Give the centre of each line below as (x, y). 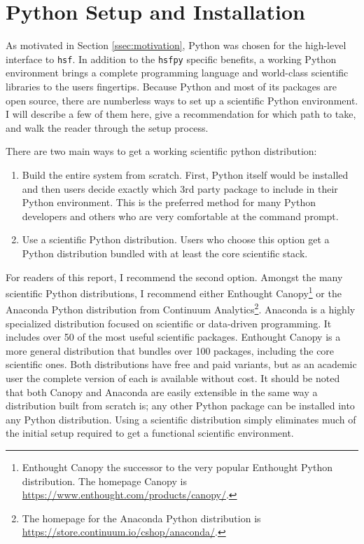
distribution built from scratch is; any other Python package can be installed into (180, 406)
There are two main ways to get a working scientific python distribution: (161, 151)
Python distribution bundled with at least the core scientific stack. (165, 253)
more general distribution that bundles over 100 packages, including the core (170, 350)
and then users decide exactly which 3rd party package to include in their (180, 188)
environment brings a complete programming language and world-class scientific (177, 73)
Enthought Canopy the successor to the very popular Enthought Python (177, 467)
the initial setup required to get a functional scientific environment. (150, 433)
